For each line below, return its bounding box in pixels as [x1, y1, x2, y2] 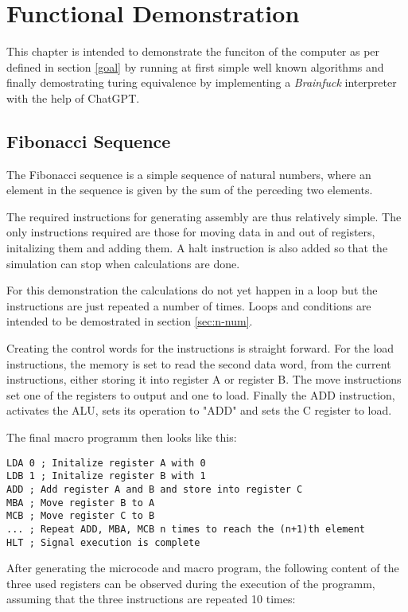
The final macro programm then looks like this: [6, 429, 237, 446]
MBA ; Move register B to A [6, 497, 155, 509]
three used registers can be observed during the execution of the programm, [6, 575, 375, 591]
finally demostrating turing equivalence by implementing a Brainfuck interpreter [6, 74, 397, 91]
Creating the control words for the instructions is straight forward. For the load [6, 340, 394, 357]
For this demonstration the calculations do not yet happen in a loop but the [6, 282, 378, 298]
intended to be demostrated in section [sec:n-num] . [6, 313, 253, 329]
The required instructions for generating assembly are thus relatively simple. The [6, 208, 402, 224]
